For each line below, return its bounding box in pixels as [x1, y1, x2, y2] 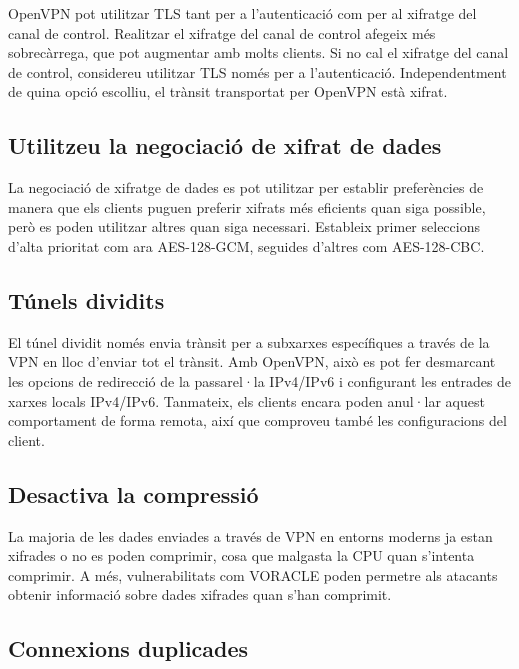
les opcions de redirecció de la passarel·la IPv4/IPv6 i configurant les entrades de [8, 370, 512, 391]
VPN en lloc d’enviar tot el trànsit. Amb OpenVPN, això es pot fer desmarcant [8, 351, 496, 372]
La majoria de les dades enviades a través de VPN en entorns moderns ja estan [8, 525, 493, 546]
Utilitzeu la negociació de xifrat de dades [8, 130, 442, 161]
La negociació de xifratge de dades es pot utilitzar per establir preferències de [8, 177, 484, 198]
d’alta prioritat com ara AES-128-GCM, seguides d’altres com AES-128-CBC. [8, 235, 485, 256]
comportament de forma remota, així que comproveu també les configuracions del [8, 410, 507, 431]
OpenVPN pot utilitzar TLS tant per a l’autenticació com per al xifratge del [8, 3, 477, 23]
